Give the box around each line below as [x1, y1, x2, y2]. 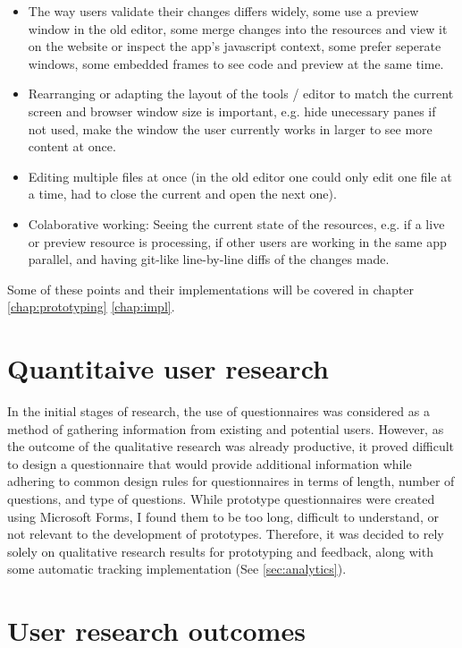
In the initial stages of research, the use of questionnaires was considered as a [7, 402, 430, 421]
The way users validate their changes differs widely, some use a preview [28, 2, 419, 20]
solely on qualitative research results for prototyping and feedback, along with [7, 541, 433, 560]
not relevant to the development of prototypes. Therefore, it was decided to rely [7, 524, 444, 543]
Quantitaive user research [7, 350, 329, 387]
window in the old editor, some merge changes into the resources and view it [28, 19, 448, 38]
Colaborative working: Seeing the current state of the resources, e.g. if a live [28, 214, 445, 233]
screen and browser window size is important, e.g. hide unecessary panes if [28, 101, 436, 120]
